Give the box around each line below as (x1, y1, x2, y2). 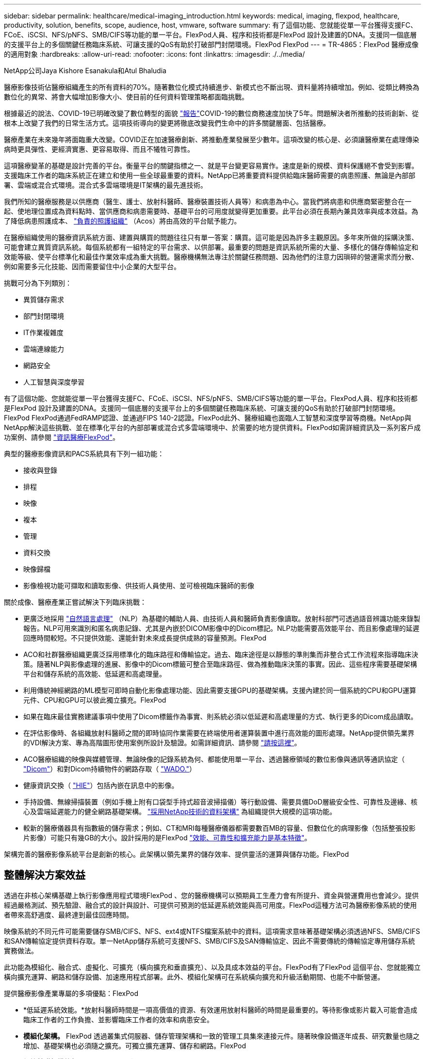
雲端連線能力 (23, 345, 64, 353)
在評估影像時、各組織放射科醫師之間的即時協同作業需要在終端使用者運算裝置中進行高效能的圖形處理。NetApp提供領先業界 (23, 729, 415, 737)
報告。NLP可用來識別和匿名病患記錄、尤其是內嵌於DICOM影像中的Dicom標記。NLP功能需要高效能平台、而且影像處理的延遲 (23, 624, 420, 632)
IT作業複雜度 (23, 328, 64, 337)
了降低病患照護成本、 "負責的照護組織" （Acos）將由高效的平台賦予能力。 (4, 217, 241, 225)
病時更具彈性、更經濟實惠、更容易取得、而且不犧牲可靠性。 (4, 145, 194, 153)
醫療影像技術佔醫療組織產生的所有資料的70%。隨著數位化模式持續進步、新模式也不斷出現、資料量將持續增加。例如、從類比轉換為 (4, 83, 420, 91)
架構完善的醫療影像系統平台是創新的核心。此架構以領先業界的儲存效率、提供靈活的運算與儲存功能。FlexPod (4, 850, 349, 858)
